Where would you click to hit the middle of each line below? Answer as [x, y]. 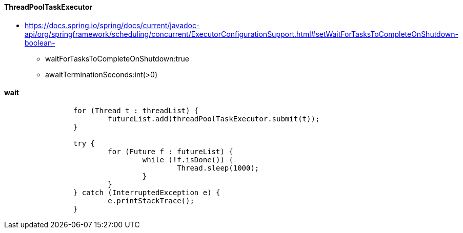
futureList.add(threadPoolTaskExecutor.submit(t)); [214, 119]
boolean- [40, 43]
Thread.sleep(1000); [218, 168]
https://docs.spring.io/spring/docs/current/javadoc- [112, 25]
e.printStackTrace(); [151, 200]
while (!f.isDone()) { [188, 160]
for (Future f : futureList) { [170, 151]
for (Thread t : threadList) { [136, 110]
